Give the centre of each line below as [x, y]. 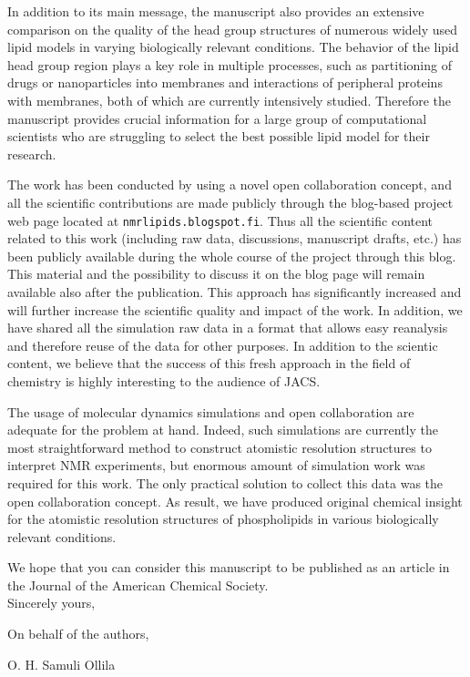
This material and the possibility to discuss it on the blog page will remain [216, 274]
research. [32, 154]
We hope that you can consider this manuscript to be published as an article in [229, 567]
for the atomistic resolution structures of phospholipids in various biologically [223, 519]
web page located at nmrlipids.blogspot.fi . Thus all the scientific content [220, 220]
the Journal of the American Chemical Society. [138, 585]
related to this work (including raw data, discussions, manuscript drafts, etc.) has [235, 238]
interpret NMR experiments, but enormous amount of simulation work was [216, 465]
